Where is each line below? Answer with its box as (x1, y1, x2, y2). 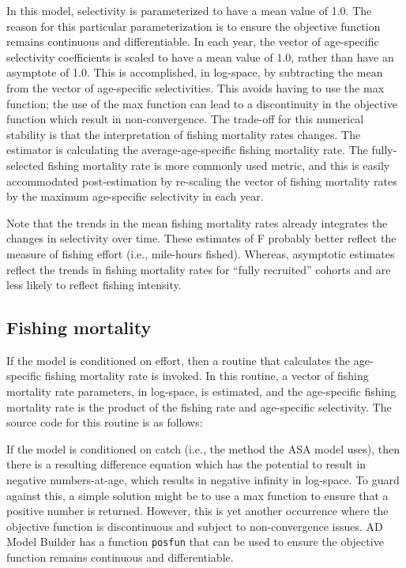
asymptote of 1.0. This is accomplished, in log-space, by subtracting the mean (6, 64, 383, 81)
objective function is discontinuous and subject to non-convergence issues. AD (6, 517, 383, 534)
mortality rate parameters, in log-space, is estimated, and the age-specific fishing (6, 383, 397, 400)
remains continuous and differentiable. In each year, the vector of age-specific (6, 33, 379, 50)
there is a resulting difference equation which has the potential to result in (6, 456, 367, 472)
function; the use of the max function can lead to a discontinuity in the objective (6, 95, 397, 111)
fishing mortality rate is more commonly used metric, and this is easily (47, 156, 390, 173)
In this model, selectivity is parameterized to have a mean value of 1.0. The (6, 2, 372, 18)
